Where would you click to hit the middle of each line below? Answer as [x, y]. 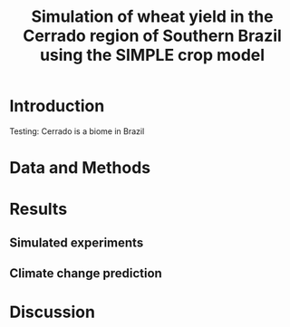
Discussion [52, 312]
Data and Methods [80, 168]
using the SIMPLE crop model [152, 55]
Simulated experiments [77, 242]
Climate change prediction [86, 274]
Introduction [57, 106]
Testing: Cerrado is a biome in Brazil [77, 131]
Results [39, 209]
